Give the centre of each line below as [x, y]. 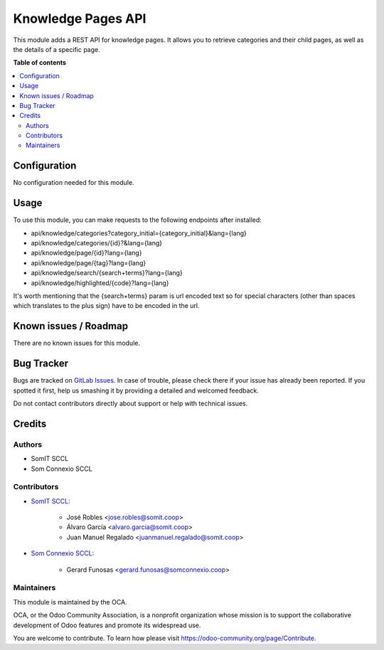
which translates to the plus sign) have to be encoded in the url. [106, 306]
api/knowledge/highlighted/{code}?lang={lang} [100, 283]
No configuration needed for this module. [74, 183]
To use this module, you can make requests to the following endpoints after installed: [138, 220]
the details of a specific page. [57, 49]
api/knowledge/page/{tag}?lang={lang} [89, 262]
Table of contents [40, 63]
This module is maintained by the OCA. [70, 602]
